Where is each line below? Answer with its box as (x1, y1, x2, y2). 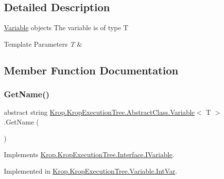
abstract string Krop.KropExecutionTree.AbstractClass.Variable (4, 107, 195, 117)
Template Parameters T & (4, 38, 83, 49)
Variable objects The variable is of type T (4, 22, 128, 33)
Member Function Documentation (4, 62, 179, 77)
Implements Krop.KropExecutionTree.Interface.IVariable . (4, 149, 174, 160)
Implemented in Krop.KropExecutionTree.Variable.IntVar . (4, 165, 177, 176)
